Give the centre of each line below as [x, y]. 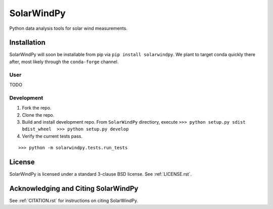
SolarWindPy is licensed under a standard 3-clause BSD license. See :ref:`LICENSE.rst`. [101, 174]
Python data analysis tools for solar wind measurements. [68, 28]
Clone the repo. [38, 115]
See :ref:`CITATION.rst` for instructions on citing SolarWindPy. [74, 200]
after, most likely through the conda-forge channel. [64, 62]
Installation [27, 43]
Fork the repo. [37, 108]
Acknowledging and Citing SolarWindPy [74, 189]
